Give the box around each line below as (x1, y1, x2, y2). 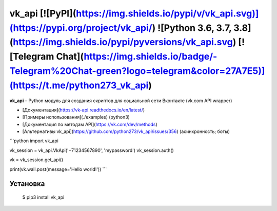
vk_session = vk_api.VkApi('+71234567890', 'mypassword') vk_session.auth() (9, 147, 174, 154)
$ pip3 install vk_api (22, 194, 65, 200)
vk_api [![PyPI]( (9, 8, 76, 19)
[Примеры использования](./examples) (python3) (22, 114, 130, 120)
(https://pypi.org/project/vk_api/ (9, 22, 152, 33)
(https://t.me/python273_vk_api (9, 80, 149, 91)
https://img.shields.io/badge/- (84, 51, 217, 63)
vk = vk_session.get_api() (9, 157, 64, 163)
